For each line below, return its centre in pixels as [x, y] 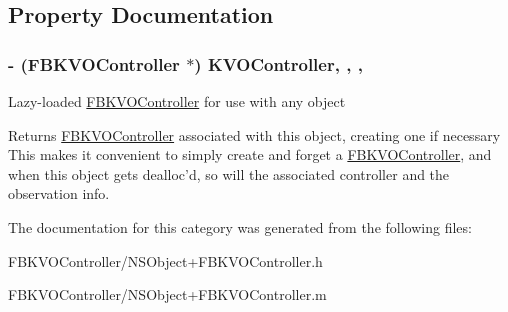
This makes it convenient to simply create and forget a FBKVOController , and [250, 154]
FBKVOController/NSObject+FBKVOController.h [165, 260]
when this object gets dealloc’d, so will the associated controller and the [229, 173]
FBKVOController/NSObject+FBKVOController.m [167, 294]
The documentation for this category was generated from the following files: [240, 226]
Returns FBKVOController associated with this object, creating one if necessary [254, 134]
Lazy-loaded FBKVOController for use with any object [177, 101]
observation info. [59, 193]
